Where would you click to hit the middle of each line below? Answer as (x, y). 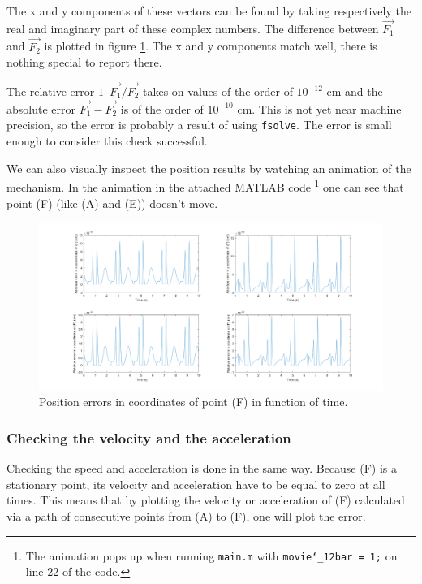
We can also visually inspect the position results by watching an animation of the (209, 168)
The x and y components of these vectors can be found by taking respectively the (209, 11)
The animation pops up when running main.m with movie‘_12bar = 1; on (211, 555)
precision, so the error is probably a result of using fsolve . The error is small (199, 125)
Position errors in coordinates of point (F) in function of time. (194, 402)
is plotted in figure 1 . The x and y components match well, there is (211, 46)
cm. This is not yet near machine (319, 108)
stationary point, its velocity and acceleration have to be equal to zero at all (196, 484)
